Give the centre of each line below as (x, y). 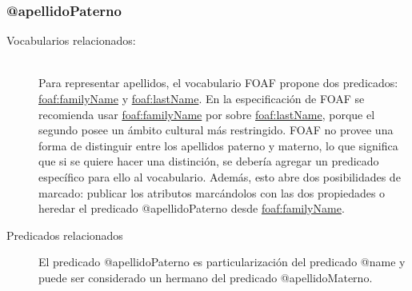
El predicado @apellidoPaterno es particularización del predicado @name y (222, 262)
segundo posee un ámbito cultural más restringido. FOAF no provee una (216, 130)
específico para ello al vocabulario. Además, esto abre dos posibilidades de (220, 176)
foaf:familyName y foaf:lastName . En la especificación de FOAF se (202, 98)
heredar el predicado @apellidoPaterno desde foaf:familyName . (192, 208)
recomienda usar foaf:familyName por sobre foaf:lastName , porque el (207, 114)
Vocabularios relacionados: (71, 40)
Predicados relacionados (65, 235)
